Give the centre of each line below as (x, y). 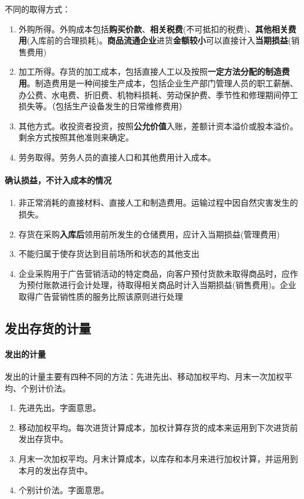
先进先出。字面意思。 (60, 408)
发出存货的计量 (48, 328)
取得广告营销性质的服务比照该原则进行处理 (101, 296)
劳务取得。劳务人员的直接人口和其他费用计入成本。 (117, 157)
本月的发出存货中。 (55, 470)
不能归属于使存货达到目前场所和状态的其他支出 (109, 254)
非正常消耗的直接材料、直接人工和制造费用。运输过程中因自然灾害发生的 (158, 202)
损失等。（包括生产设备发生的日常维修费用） (103, 106)
